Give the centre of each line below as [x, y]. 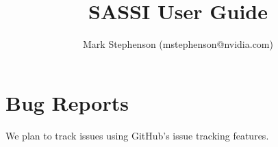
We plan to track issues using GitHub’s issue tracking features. [137, 135]
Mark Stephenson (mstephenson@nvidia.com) [178, 44]
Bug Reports [67, 102]
